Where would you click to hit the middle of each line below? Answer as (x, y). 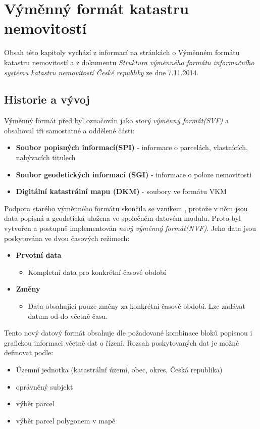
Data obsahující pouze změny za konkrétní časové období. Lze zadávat (137, 306)
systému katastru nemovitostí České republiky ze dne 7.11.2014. (101, 72)
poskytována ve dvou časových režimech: (67, 238)
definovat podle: (29, 352)
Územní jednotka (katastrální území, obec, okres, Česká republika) (119, 369)
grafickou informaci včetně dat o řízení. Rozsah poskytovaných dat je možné (122, 342)
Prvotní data (39, 255)
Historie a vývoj (47, 99)
